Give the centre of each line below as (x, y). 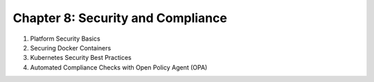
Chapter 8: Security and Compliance (120, 18)
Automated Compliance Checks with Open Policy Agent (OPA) (119, 67)
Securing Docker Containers (71, 48)
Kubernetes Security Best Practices (81, 58)
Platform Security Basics (65, 39)
